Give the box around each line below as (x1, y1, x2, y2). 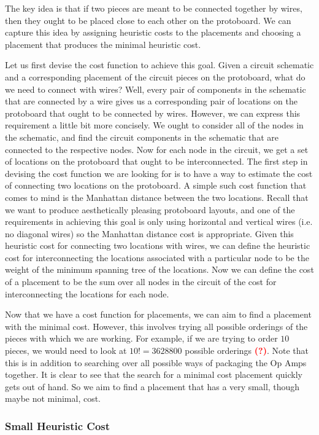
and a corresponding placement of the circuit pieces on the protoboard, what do (5, 70, 306, 83)
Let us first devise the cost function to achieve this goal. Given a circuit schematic (5, 58, 314, 71)
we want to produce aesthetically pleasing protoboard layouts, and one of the (5, 203, 295, 216)
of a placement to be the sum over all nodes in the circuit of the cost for (5, 275, 277, 288)
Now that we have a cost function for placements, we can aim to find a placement (5, 308, 312, 321)
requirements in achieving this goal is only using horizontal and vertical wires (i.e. (5, 215, 313, 228)
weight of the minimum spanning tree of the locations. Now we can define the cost (5, 263, 314, 276)
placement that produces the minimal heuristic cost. (5, 37, 201, 50)
